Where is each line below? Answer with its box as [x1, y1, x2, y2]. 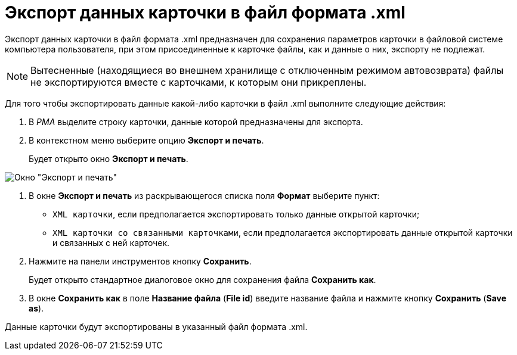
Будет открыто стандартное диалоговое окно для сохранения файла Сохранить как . [29, 274, 376, 285]
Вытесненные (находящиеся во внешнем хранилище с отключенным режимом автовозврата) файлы [30, 64, 504, 76]
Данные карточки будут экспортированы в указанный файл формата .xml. [5, 321, 308, 332]
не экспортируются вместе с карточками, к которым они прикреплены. [30, 76, 367, 88]
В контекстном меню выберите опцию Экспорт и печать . [29, 135, 264, 145]
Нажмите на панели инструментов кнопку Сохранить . [29, 256, 252, 266]
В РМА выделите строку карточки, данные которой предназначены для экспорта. [29, 116, 363, 127]
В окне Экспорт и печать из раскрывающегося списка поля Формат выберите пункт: [29, 190, 380, 201]
